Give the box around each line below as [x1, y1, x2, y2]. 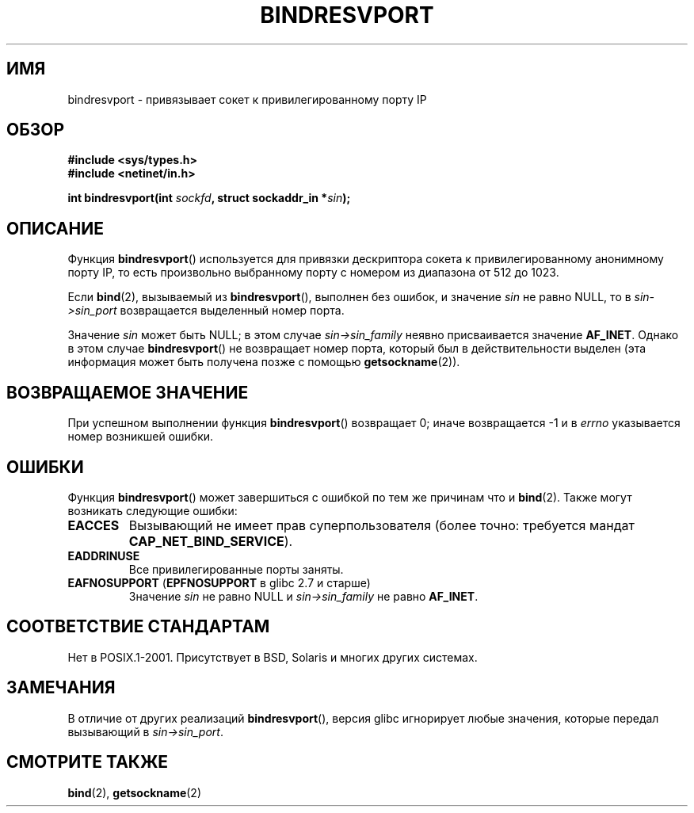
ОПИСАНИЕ [6, 218, 104, 239]
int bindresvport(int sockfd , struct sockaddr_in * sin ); [67, 191, 351, 205]
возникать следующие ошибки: [67, 503, 238, 517]
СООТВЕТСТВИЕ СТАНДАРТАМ [6, 616, 270, 637]
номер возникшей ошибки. [67, 429, 214, 444]
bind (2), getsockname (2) [67, 785, 202, 800]
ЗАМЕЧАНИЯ [6, 677, 116, 698]
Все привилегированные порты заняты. [128, 562, 344, 576]
